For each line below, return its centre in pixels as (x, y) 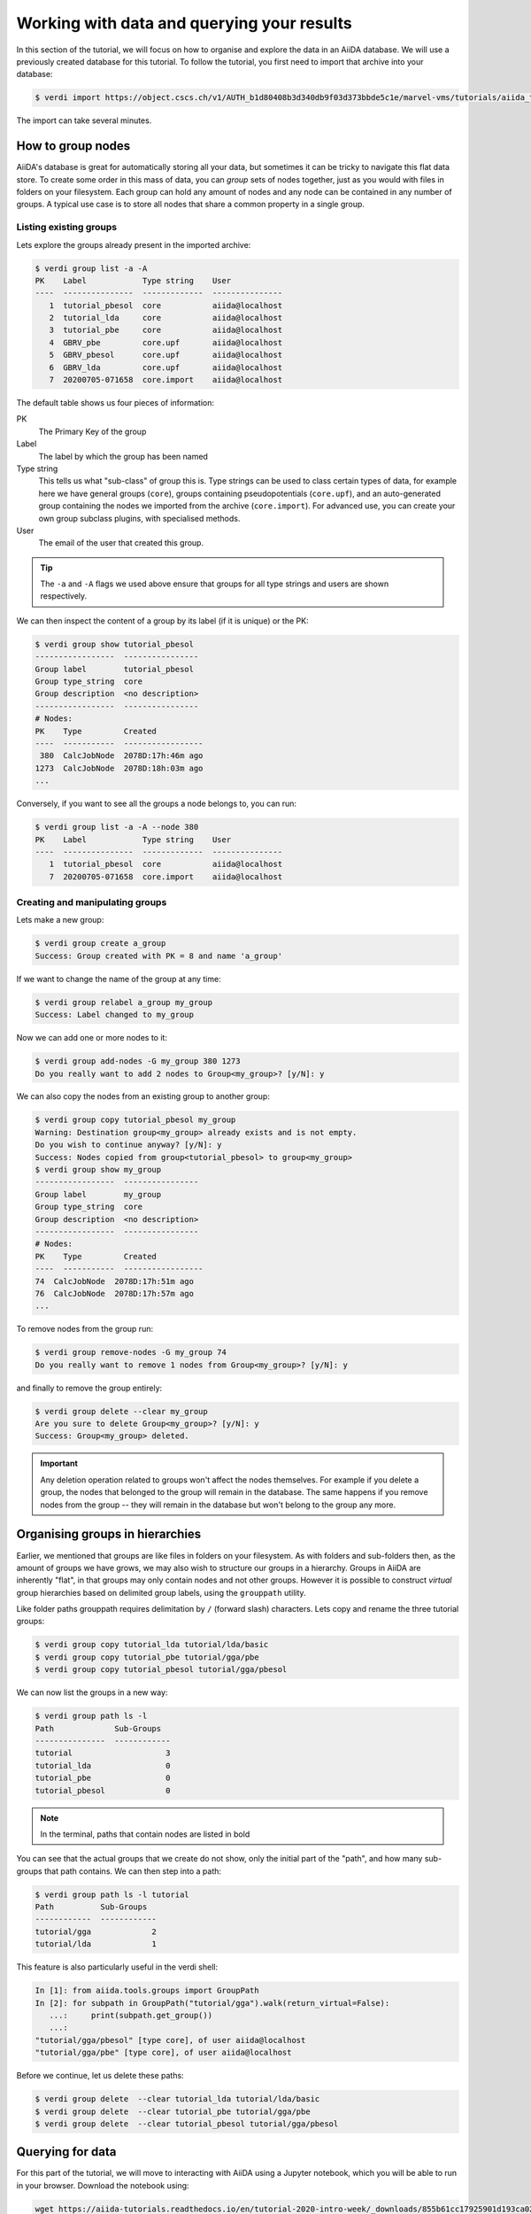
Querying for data (66, 2152)
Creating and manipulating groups (92, 902)
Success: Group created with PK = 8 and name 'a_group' (159, 956)
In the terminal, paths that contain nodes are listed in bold (145, 1834)
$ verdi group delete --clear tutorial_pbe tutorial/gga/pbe (173, 2111)
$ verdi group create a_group (100, 944)
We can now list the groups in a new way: (92, 1692)
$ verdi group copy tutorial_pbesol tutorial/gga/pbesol (161, 1670)
